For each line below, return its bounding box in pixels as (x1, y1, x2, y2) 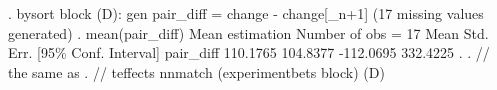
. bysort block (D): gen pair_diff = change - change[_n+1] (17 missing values (8, 3, 484, 23)
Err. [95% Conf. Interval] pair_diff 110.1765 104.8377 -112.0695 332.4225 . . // (8, 42, 490, 63)
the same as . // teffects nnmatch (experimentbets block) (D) (8, 61, 385, 82)
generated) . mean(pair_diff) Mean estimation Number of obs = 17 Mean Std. (8, 22, 489, 43)
